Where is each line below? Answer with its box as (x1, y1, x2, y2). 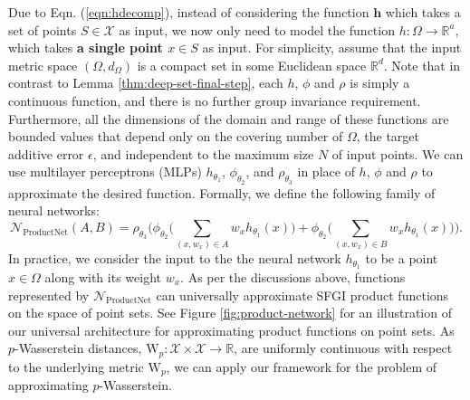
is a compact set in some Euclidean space (137, 55, 367, 74)
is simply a (350, 73, 410, 92)
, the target (356, 127, 419, 146)
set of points (8, 20, 77, 39)
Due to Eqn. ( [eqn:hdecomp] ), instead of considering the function (8, 3, 369, 21)
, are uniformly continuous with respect (234, 338, 453, 357)
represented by (8, 285, 90, 304)
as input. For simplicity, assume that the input (202, 38, 462, 57)
